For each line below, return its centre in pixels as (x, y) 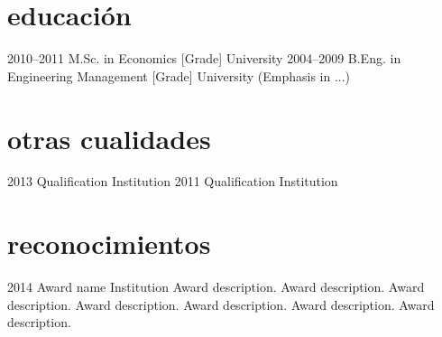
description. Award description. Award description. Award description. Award (221, 304)
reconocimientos (109, 243)
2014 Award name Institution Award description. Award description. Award (216, 287)
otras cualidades (109, 138)
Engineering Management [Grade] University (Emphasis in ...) (179, 75)
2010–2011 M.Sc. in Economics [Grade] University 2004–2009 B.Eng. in (204, 58)
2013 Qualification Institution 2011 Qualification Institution (173, 181)
